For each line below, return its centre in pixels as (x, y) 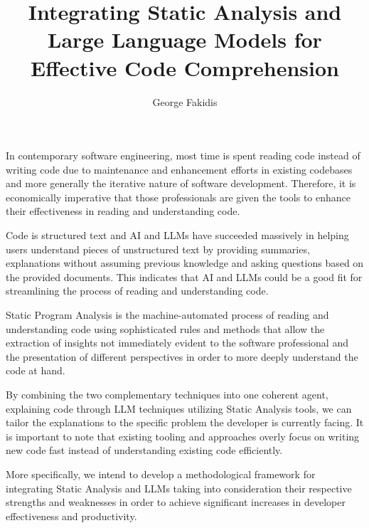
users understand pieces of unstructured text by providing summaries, (158, 249)
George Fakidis (185, 101)
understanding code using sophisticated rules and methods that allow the (165, 328)
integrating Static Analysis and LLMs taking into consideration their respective (179, 488)
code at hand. (36, 370)
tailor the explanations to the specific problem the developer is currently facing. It (185, 422)
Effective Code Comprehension (185, 67)
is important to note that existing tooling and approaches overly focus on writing (183, 436)
